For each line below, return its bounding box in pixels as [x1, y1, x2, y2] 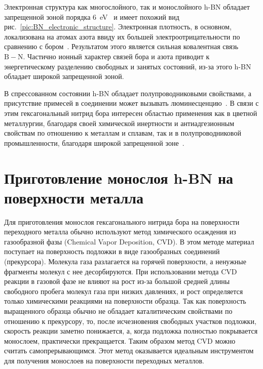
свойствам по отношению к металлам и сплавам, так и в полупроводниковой [4, 128, 241, 138]
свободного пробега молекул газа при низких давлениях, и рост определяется [4, 285, 243, 296]
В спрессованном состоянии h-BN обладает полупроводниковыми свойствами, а [4, 88, 251, 98]
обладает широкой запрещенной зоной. [4, 71, 124, 81]
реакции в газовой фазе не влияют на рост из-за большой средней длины [4, 276, 230, 286]
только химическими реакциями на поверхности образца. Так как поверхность [4, 296, 246, 306]
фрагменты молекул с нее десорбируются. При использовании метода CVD [4, 266, 237, 276]
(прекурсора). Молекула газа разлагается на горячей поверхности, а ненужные [4, 256, 246, 266]
